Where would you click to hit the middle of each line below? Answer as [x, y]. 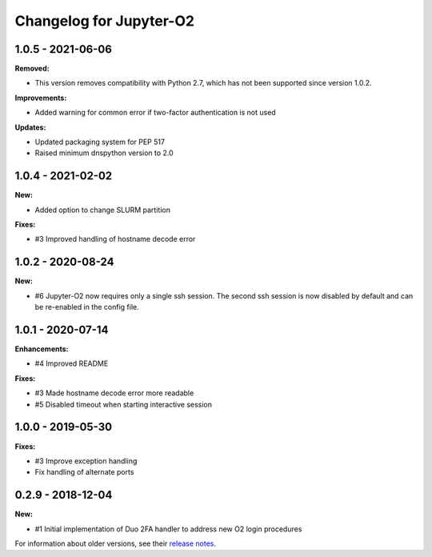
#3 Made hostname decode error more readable [114, 393]
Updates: [30, 127]
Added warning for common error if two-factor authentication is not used [155, 113]
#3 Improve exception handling [86, 461]
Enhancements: [42, 349]
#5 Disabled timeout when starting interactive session [123, 404]
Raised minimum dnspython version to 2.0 [104, 153]
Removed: [32, 69]
